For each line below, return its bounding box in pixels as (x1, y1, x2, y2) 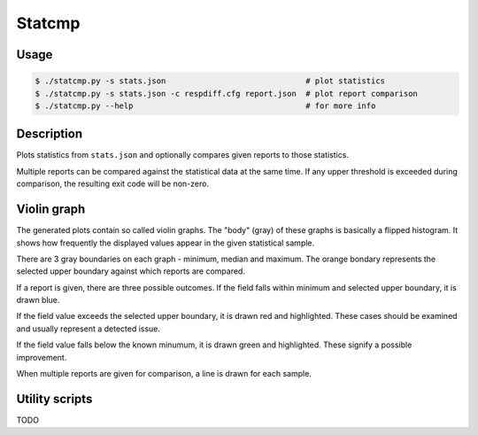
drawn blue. (16, 295, 60, 306)
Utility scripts (16, 391, 93, 407)
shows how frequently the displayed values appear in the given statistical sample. (16, 237, 315, 248)
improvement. (16, 352, 67, 362)
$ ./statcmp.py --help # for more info (35, 100, 376, 111)
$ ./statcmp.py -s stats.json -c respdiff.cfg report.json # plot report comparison (35, 89, 418, 98)
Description (16, 127, 83, 142)
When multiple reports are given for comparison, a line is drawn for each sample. (16, 369, 312, 379)
